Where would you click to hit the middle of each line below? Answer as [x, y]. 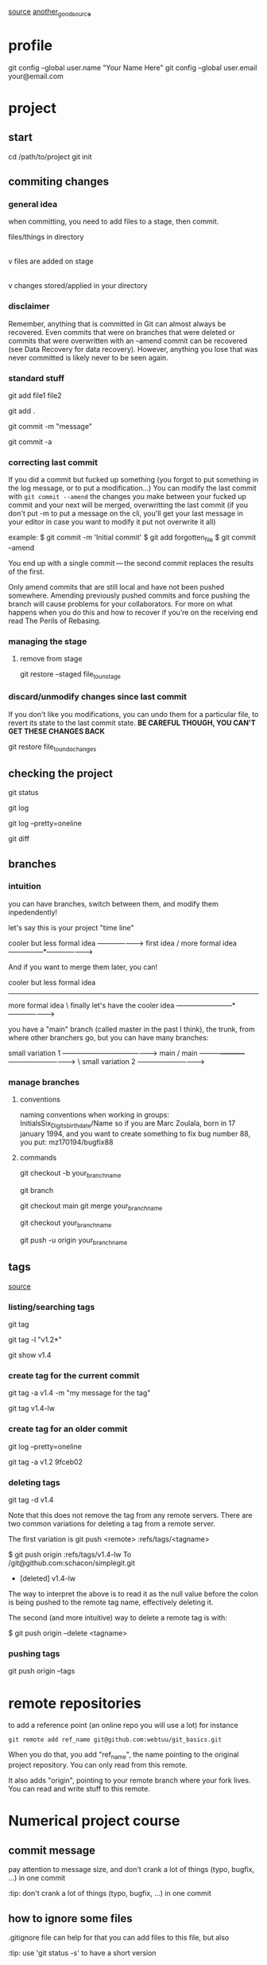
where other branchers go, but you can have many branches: [108, 1037]
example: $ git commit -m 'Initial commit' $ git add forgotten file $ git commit [132, 538]
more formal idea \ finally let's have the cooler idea [91, 1005]
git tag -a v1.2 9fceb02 [46, 1462]
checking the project [61, 773]
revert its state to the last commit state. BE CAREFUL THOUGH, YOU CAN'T [132, 723]
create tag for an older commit [68, 1429]
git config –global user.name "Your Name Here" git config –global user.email [133, 68]
